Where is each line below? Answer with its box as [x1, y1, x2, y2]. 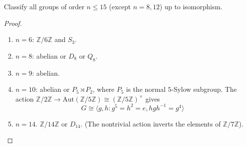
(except [109, 1, 131, 11]
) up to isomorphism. [159, 1, 223, 11]
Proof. [4, 18, 22, 28]
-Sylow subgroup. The [171, 84, 237, 94]
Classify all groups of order [4, 1, 84, 11]
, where [92, 84, 115, 94]
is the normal [126, 84, 166, 94]
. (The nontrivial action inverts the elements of [81, 118, 221, 128]
